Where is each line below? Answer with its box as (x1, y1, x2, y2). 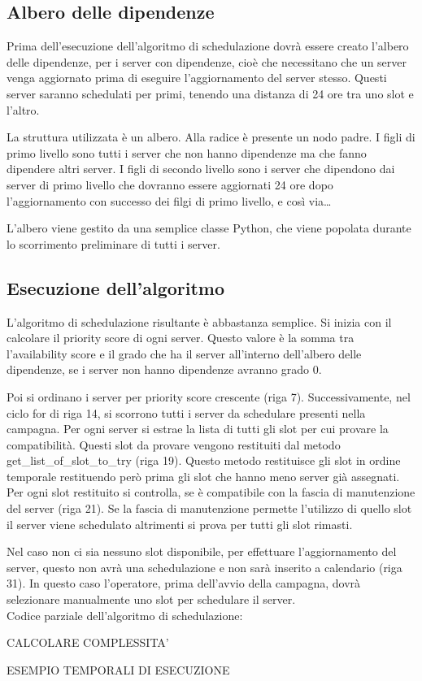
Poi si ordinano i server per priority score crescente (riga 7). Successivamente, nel (7, 388, 411, 405)
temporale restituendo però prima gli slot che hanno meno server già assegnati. (7, 467, 400, 484)
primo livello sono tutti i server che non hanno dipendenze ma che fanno (7, 144, 367, 161)
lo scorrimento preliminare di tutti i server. (7, 235, 220, 252)
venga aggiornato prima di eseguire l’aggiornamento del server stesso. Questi (7, 69, 387, 86)
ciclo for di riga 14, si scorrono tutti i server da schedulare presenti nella (7, 404, 366, 421)
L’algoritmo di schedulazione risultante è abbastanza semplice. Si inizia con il (7, 313, 392, 330)
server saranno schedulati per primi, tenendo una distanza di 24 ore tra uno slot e (7, 85, 414, 102)
